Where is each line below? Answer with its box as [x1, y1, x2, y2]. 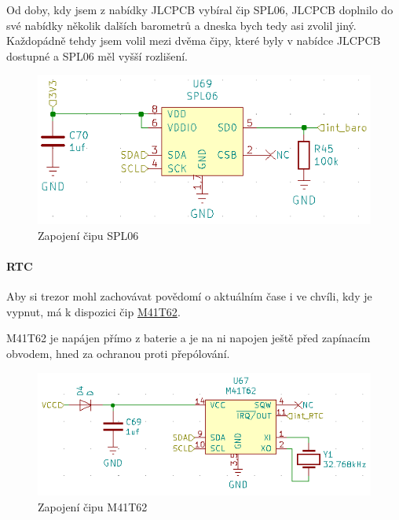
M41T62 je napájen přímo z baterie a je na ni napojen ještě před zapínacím [6, 330, 371, 346]
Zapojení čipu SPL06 [38, 227, 139, 243]
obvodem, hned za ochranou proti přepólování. [6, 345, 230, 361]
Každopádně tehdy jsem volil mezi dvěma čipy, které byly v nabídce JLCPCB [6, 32, 381, 49]
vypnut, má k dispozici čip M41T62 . [6, 303, 181, 319]
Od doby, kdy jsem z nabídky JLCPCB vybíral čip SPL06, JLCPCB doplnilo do [6, 2, 394, 17]
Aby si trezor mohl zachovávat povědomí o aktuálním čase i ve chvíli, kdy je [6, 288, 372, 304]
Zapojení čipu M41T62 [38, 498, 148, 514]
